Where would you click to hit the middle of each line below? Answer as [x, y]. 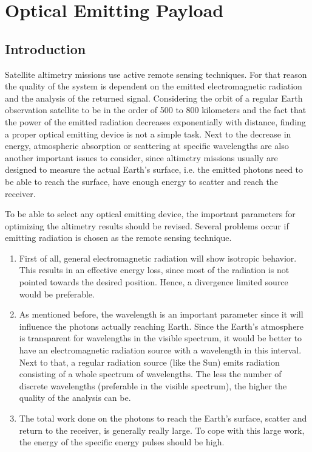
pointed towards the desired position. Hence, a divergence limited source [154, 282]
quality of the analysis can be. [75, 398]
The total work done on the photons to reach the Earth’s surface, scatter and [163, 418]
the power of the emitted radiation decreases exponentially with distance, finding [155, 121]
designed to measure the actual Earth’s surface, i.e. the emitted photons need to [154, 169]
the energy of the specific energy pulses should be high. [122, 442]
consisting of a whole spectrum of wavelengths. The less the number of [150, 374]
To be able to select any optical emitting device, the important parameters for [150, 214]
